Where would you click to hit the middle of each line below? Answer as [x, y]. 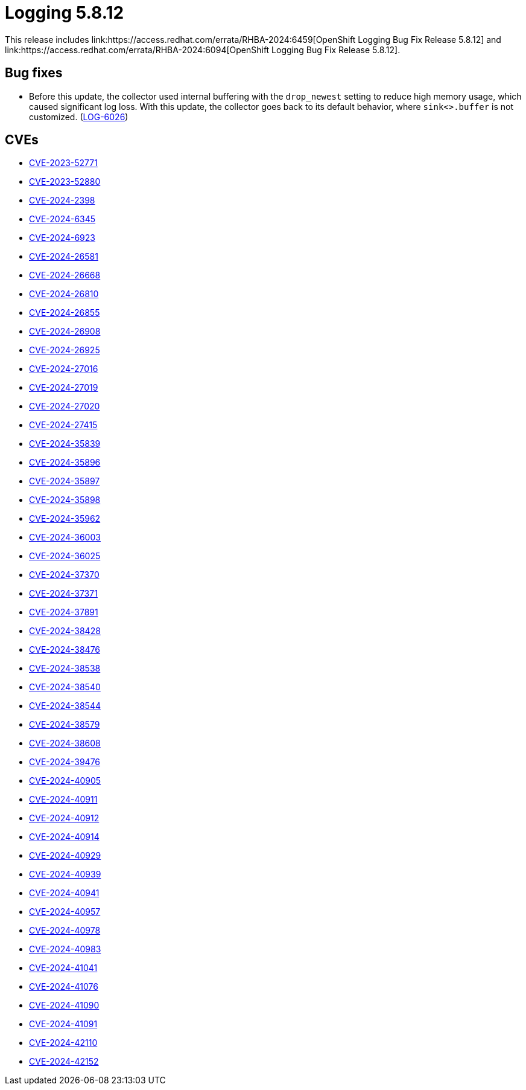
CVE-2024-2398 [62, 200]
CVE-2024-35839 [65, 444]
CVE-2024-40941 [64, 893]
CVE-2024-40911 [63, 800]
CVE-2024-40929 [65, 856]
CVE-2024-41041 [63, 968]
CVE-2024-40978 [65, 931]
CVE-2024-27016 [64, 369]
